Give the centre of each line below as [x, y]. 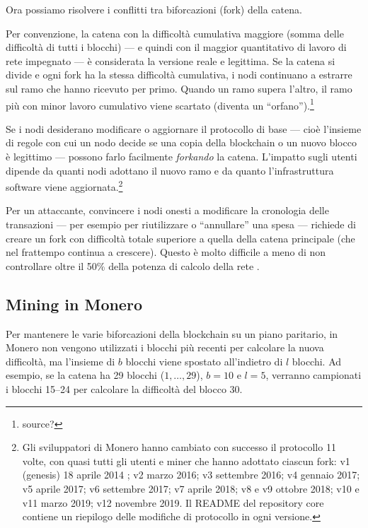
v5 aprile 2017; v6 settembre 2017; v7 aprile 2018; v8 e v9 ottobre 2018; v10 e [191, 488]
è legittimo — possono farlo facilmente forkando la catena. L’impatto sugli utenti [182, 156]
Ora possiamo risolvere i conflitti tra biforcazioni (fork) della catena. [154, 9]
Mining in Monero [74, 304]
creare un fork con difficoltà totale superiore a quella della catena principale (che [180, 238]
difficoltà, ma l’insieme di [61, 361]
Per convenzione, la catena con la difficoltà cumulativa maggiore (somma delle [175, 33]
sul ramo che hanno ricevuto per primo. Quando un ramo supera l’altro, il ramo [179, 88]
